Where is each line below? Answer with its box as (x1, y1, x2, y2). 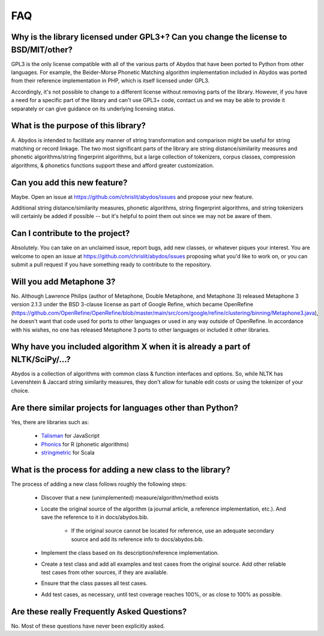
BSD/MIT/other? (11, 44, 73, 55)
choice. (11, 387, 30, 394)
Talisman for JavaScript (41, 432, 100, 440)
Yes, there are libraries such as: (11, 418, 89, 426)
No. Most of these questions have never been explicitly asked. (11, 622, 165, 629)
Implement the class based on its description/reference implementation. (41, 550, 219, 557)
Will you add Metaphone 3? (11, 276, 116, 286)
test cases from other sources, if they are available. (41, 568, 168, 576)
